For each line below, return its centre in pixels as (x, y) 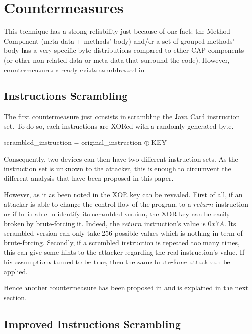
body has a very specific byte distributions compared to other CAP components (124, 50)
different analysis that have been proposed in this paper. (89, 178)
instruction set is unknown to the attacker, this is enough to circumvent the (118, 168)
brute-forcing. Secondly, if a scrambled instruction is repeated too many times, (122, 242)
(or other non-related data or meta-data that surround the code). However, (117, 60)
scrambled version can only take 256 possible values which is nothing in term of (123, 233)
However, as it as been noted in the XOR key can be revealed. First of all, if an (123, 194)
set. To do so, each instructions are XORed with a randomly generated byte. (119, 126)
